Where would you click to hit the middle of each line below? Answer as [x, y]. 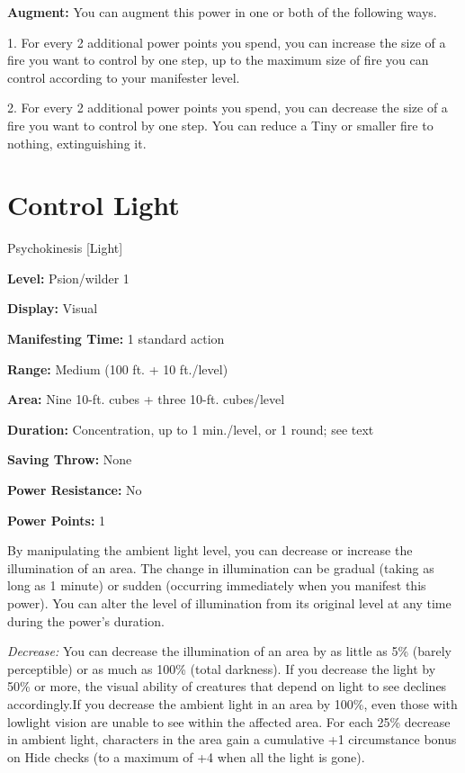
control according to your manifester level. [124, 77]
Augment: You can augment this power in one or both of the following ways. [222, 12]
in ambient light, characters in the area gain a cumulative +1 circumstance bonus [232, 739]
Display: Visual [53, 308]
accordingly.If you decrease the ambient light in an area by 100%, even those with [232, 703]
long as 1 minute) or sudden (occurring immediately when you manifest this [217, 585]
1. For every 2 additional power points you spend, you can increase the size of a [227, 42]
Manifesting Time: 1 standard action [116, 339]
